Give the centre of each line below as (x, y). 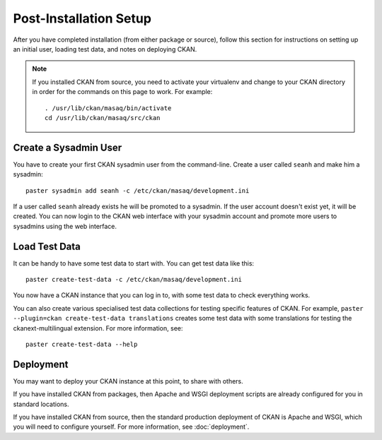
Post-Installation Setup (82, 18)
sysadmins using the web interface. (65, 226)
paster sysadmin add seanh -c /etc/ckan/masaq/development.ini (138, 190)
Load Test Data (47, 246)
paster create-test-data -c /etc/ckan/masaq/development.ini (134, 280)
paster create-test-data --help (82, 344)
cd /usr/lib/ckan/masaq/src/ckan (103, 118)
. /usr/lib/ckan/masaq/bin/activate (108, 108)
